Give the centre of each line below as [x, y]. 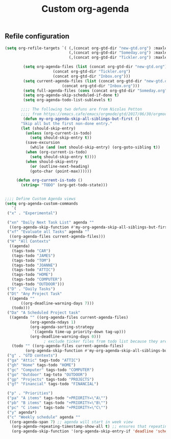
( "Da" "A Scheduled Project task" [44, 313]
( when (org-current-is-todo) [56, 152]
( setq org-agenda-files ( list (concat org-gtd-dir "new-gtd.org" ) [95, 67]
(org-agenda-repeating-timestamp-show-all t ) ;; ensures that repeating [90, 427]
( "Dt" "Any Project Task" [34, 294]
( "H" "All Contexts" [29, 242]
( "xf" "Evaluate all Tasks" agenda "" [48, 232]
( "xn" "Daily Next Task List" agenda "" [51, 222]
